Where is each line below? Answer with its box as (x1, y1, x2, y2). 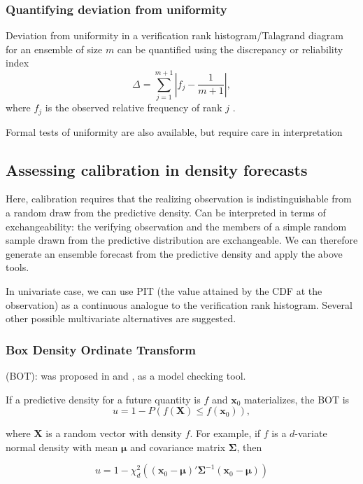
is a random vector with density (45, 426, 182, 441)
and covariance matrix (130, 439, 226, 454)
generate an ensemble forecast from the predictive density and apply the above (6, 246, 343, 261)
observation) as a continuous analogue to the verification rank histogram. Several (6, 297, 353, 312)
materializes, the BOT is (244, 392, 350, 406)
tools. (6, 260, 29, 275)
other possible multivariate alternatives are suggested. (6, 311, 236, 326)
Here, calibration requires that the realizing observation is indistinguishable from (6, 191, 352, 206)
